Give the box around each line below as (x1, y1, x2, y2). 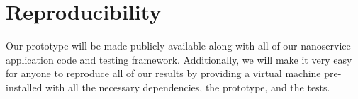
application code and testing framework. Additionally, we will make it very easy (6, 52, 352, 66)
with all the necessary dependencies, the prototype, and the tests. (45, 79, 330, 94)
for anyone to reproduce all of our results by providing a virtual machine (6, 66, 321, 81)
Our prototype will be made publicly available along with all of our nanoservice (6, 38, 351, 53)
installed (6, 79, 43, 94)
